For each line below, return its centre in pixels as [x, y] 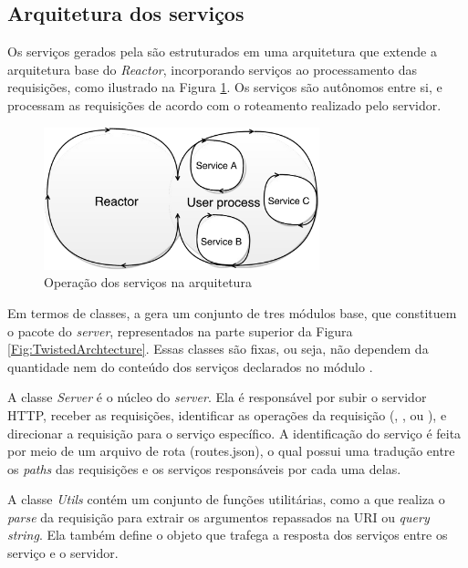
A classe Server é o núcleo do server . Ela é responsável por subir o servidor [217, 397]
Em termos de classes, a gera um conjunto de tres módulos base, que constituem [232, 312]
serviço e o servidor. [63, 553]
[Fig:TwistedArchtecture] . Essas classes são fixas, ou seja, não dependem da [218, 349]
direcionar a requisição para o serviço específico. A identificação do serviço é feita [234, 433]
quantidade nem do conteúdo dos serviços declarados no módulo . [190, 366]
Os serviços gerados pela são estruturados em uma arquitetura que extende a [222, 52]
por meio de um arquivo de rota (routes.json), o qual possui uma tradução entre [231, 451]
